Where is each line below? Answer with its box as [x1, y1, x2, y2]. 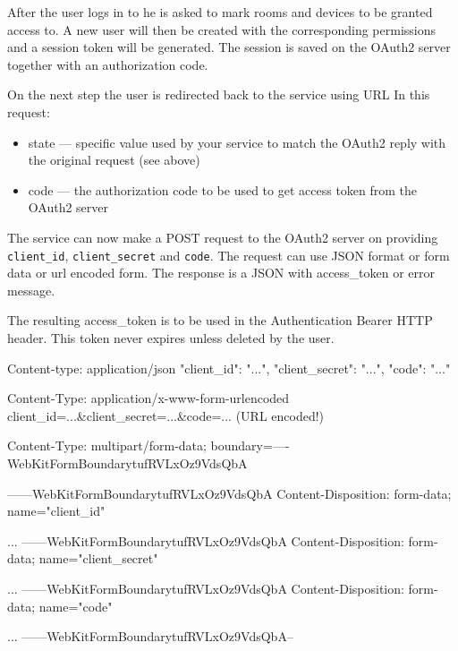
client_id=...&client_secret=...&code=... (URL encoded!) [7, 406, 325, 424]
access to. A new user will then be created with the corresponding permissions [7, 20, 437, 39]
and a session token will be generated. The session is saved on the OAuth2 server [7, 38, 451, 56]
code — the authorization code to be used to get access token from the [28, 180, 418, 199]
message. [7, 280, 55, 299]
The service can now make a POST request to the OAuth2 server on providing [7, 227, 438, 246]
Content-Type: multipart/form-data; [7, 436, 207, 455]
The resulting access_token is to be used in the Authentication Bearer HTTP [7, 311, 433, 330]
